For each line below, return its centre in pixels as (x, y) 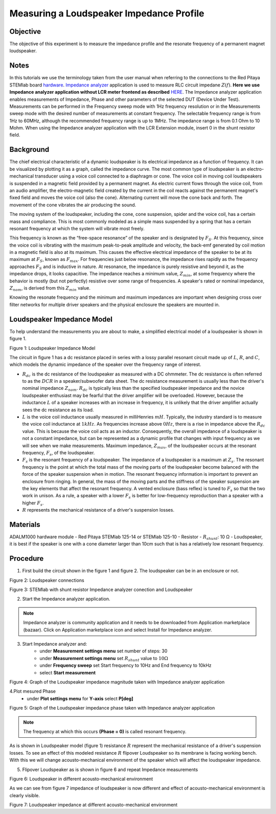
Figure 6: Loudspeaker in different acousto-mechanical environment (81, 779)
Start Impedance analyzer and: (55, 644)
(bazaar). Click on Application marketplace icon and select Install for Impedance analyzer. (118, 630)
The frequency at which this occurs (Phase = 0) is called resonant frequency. (105, 731)
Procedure (27, 558)
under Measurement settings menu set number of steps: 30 (103, 651)
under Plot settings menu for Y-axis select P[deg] (80, 698)
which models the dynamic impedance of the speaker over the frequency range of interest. (105, 365)
